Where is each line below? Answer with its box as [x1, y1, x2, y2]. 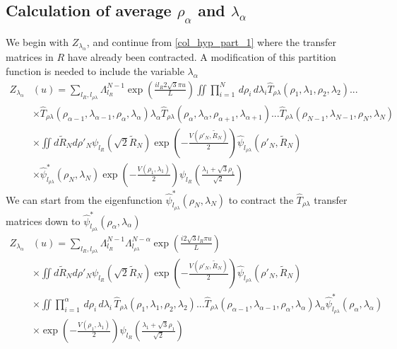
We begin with [6, 35, 69, 49]
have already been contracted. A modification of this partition [67, 50, 336, 64]
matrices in [6, 50, 54, 64]
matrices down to [6, 213, 81, 228]
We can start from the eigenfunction [6, 192, 162, 207]
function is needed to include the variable [6, 64, 184, 78]
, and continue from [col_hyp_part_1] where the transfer [86, 35, 336, 49]
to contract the [228, 192, 294, 207]
